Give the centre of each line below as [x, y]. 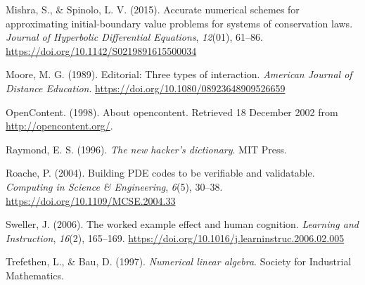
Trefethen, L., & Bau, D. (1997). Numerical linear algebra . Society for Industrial [179, 261]
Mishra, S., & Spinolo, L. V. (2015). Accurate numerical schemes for [153, 9]
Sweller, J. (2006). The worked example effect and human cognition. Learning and [182, 224]
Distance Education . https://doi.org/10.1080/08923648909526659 [146, 88]
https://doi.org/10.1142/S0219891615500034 [101, 50]
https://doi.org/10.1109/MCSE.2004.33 [91, 200]
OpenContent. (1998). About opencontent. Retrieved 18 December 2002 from [172, 112]
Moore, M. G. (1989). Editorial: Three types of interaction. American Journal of [179, 74]
